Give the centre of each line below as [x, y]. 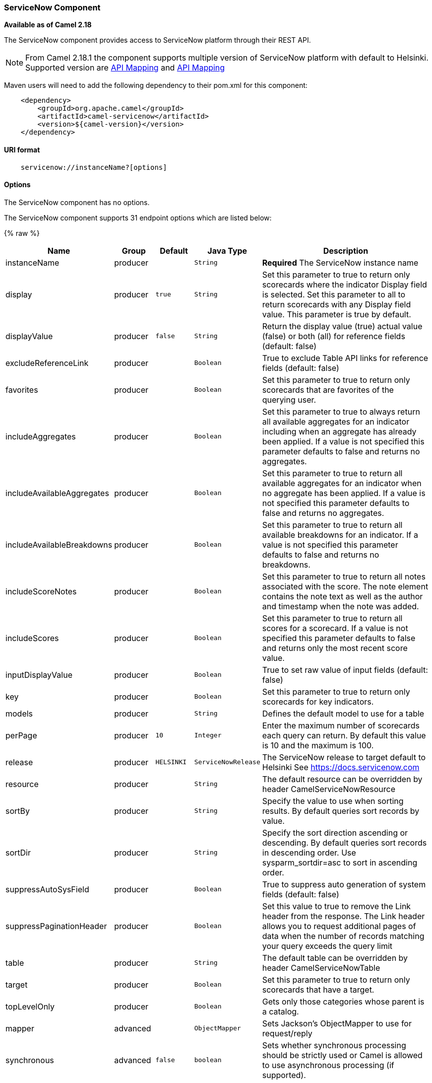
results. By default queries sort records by [341, 811]
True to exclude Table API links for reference [345, 358]
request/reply [287, 1033]
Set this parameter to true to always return [341, 411]
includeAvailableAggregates [57, 493]
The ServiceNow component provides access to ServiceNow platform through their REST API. [157, 40]
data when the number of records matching [343, 936]
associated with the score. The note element [345, 586]
